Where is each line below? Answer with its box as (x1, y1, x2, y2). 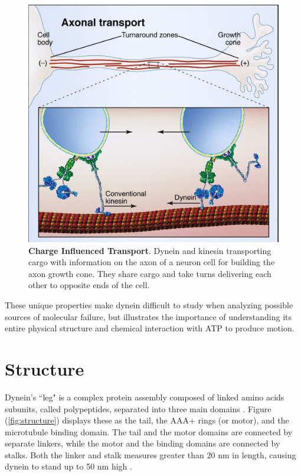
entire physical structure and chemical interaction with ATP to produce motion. (5, 322, 295, 334)
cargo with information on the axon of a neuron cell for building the (28, 256, 275, 268)
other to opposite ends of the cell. (28, 279, 150, 291)
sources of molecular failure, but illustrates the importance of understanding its (5, 310, 292, 322)
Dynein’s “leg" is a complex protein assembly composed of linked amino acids (5, 390, 284, 403)
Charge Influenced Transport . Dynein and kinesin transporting (28, 244, 271, 256)
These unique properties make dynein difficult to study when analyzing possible (5, 299, 293, 311)
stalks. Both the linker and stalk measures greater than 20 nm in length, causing (5, 448, 296, 461)
